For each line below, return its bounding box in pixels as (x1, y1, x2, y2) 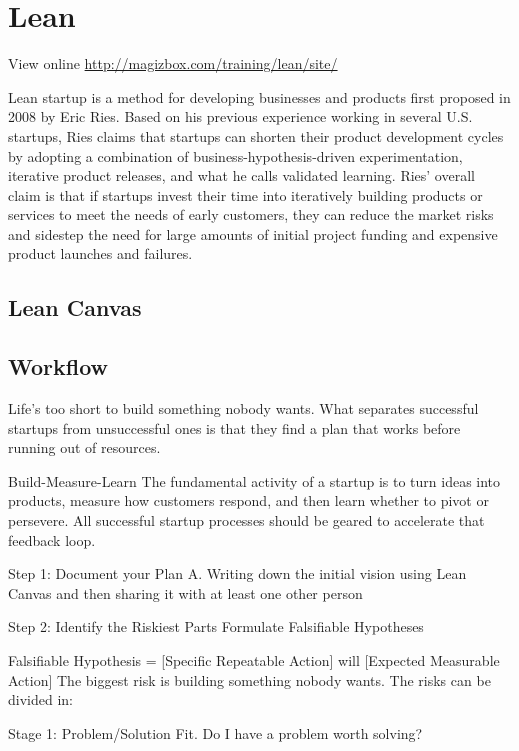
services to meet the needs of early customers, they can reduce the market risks (8, 204, 494, 225)
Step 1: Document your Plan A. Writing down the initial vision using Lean (8, 563, 467, 584)
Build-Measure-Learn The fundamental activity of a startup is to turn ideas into (8, 470, 501, 491)
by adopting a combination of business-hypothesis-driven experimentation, (8, 145, 463, 166)
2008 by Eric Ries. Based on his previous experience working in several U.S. (8, 106, 473, 127)
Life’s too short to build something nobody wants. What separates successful (8, 398, 479, 419)
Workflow (8, 351, 109, 382)
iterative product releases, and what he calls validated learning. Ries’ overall (8, 165, 475, 186)
